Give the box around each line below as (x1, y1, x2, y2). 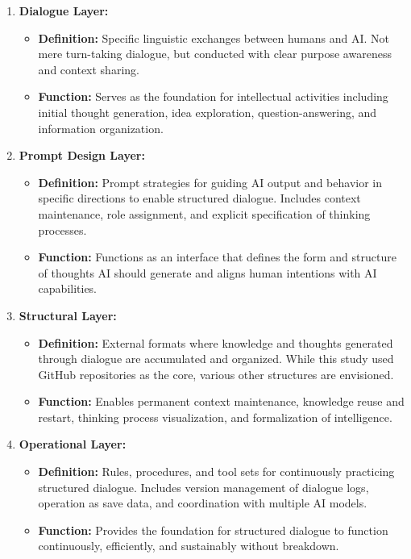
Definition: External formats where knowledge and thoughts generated (38, 334, 393, 351)
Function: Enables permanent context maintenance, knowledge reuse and (38, 393, 405, 410)
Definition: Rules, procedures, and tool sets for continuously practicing (38, 463, 395, 480)
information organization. (38, 119, 164, 136)
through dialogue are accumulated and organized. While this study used (38, 350, 394, 367)
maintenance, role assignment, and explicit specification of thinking (38, 205, 371, 222)
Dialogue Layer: (19, 2, 109, 19)
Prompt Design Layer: (19, 147, 145, 164)
